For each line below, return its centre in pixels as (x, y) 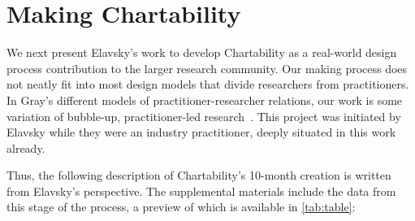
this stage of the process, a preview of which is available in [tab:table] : (181, 207)
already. (26, 147)
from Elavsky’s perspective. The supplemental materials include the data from (201, 191)
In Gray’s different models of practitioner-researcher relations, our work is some (205, 100)
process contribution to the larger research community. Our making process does (207, 68)
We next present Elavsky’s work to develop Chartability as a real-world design (202, 52)
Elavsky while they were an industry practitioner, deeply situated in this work (201, 132)
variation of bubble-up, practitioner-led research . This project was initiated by (204, 116)
